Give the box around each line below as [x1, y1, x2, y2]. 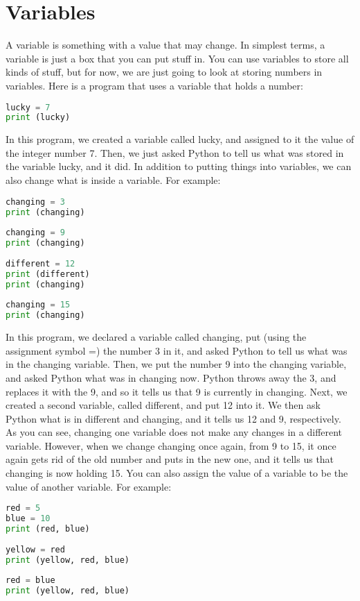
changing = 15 [6, 300, 71, 310]
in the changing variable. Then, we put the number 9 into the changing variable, [6, 357, 347, 371]
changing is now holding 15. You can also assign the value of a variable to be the [6, 466, 348, 480]
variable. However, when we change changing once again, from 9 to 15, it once [6, 438, 336, 452]
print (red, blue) [6, 524, 90, 534]
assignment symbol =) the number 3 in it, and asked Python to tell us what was [6, 343, 348, 357]
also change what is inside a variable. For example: [6, 173, 221, 187]
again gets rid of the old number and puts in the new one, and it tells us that [6, 452, 334, 466]
